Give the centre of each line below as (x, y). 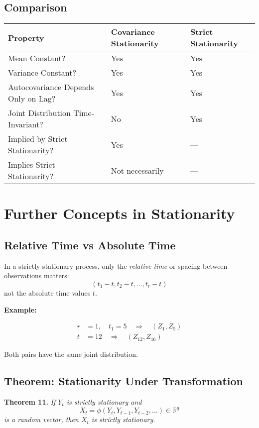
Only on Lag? (32, 99)
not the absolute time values (47, 292)
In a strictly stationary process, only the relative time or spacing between (116, 266)
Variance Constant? (42, 73)
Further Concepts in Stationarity (120, 213)
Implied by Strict (38, 139)
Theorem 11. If (30, 402)
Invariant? (26, 124)
